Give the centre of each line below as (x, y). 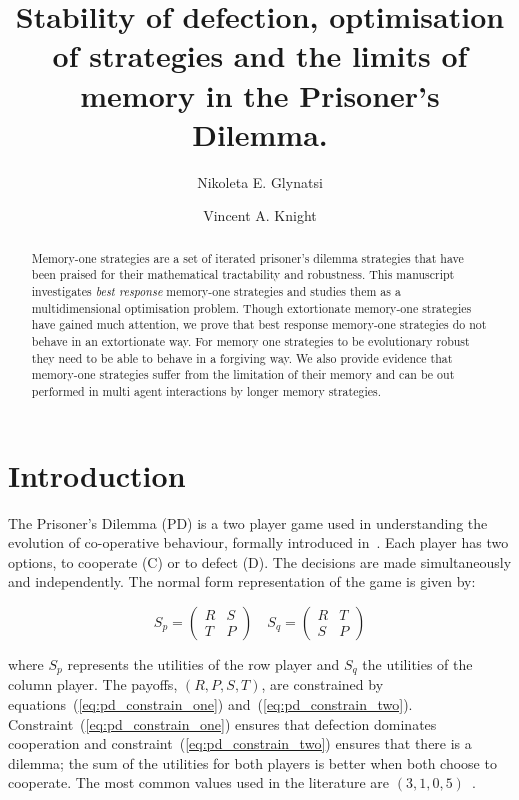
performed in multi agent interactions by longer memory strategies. (206, 390)
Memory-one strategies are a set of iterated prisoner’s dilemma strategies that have (247, 257)
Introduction (97, 474)
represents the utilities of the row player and (203, 663)
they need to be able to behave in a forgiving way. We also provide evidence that (242, 357)
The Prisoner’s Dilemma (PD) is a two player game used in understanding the (248, 522)
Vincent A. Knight (260, 215)
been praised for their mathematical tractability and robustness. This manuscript (243, 274)
